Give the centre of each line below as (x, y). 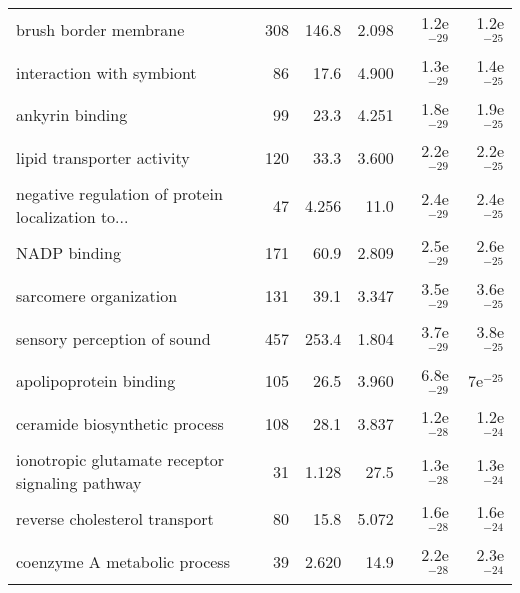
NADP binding (68, 253)
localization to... (72, 217)
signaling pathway (79, 483)
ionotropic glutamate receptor (120, 460)
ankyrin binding (72, 115)
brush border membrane (100, 29)
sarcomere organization (97, 295)
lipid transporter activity (103, 158)
